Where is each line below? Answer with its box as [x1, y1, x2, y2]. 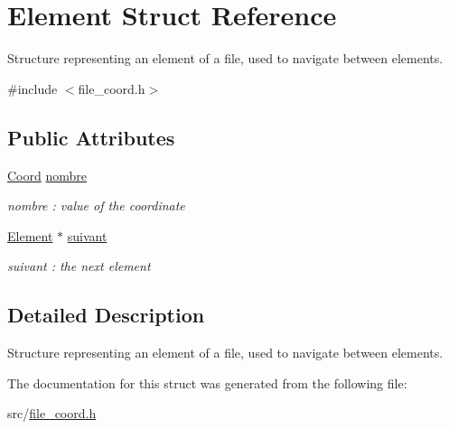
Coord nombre [7, 165, 87, 184]
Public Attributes [7, 123, 175, 151]
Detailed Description [7, 301, 205, 329]
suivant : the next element [7, 256, 151, 275]
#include [7, 79, 58, 98]
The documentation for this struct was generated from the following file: [7, 373, 407, 392]
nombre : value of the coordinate [7, 196, 185, 215]
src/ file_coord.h [7, 404, 97, 423]
